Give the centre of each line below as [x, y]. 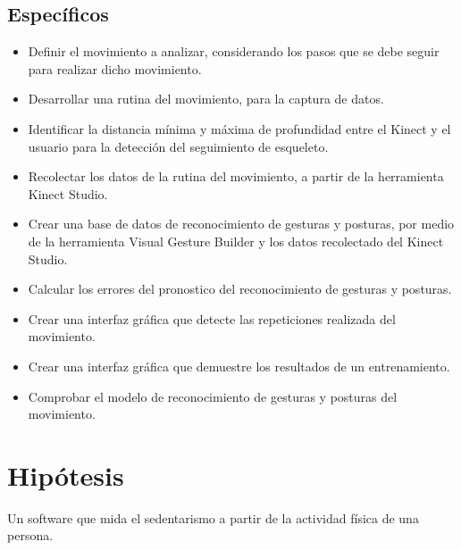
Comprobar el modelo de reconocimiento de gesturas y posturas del [213, 396]
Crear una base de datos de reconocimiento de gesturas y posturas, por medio [241, 224]
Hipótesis [66, 475]
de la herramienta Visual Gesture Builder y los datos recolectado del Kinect [236, 241]
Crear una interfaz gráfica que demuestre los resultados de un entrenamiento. [239, 366]
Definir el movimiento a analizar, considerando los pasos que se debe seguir [234, 51]
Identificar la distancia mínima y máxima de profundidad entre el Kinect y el [239, 128]
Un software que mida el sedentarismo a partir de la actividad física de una [213, 517]
